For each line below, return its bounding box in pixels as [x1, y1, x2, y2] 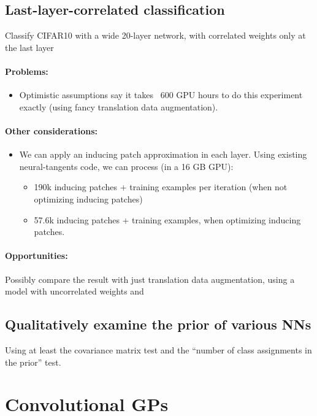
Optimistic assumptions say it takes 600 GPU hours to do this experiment [19, 88, 303, 101]
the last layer [5, 40, 54, 53]
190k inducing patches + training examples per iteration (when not [34, 180, 288, 193]
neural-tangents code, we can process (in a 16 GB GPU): [19, 160, 234, 172]
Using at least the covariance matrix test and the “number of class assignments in [5, 343, 312, 356]
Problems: [5, 64, 48, 77]
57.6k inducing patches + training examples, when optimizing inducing [34, 213, 301, 226]
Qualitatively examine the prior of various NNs [5, 315, 311, 334]
